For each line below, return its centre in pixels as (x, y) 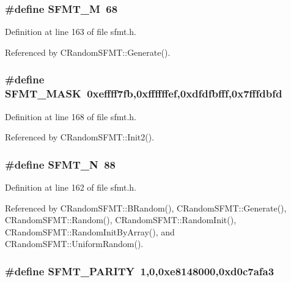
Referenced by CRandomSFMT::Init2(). (80, 137)
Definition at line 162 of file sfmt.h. (71, 187)
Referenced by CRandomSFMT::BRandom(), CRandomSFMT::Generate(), (146, 208)
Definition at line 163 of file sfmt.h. (71, 32)
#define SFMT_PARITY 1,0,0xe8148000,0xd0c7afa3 (140, 271)
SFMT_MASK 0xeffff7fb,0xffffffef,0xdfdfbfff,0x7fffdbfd (144, 93)
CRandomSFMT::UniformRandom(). (74, 244)
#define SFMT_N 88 (60, 164)
